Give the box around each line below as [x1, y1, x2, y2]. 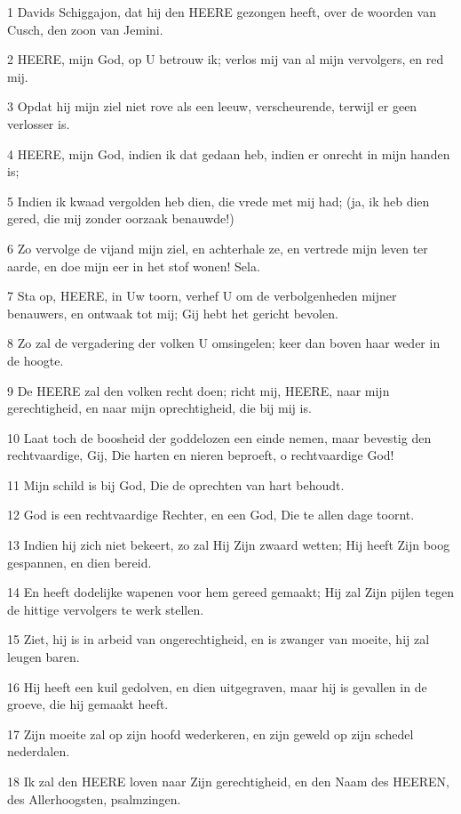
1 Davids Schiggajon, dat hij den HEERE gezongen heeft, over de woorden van [7, 3, 436, 20]
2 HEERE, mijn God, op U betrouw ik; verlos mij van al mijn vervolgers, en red [7, 50, 444, 69]
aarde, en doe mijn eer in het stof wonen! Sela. [7, 256, 260, 275]
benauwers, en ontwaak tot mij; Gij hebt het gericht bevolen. [7, 303, 338, 322]
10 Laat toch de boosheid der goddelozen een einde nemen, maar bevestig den [7, 428, 432, 447]
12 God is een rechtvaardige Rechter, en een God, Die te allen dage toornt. [7, 505, 415, 524]
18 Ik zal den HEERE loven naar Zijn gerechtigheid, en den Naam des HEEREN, [7, 772, 449, 790]
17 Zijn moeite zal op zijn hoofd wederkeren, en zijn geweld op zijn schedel [7, 724, 414, 743]
